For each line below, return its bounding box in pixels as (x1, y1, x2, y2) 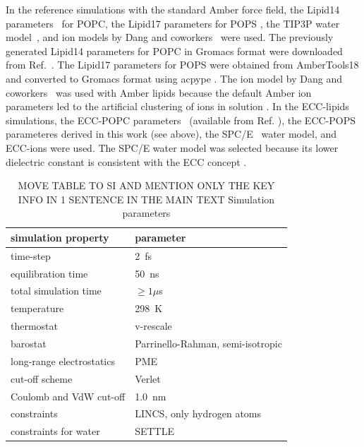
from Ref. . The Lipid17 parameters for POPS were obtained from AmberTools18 (6, 57, 359, 72)
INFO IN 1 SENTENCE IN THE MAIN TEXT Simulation (18, 191, 275, 206)
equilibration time (11, 266, 88, 280)
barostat (11, 335, 47, 350)
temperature (11, 301, 64, 316)
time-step (11, 248, 51, 263)
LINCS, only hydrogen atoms (135, 406, 262, 421)
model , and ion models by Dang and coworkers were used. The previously (6, 30, 334, 44)
